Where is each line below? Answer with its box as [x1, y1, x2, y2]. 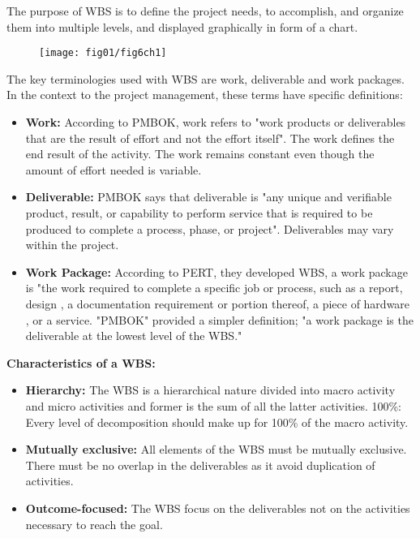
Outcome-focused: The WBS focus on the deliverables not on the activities [25, 499, 410, 516]
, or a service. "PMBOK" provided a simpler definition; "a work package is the [25, 311, 414, 328]
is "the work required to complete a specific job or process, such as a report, [25, 279, 403, 296]
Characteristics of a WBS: [6, 354, 156, 371]
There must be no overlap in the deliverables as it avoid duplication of [25, 456, 375, 473]
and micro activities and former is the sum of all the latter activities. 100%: [25, 397, 402, 414]
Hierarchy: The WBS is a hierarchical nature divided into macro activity [25, 381, 396, 398]
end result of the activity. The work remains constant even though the [25, 145, 375, 162]
